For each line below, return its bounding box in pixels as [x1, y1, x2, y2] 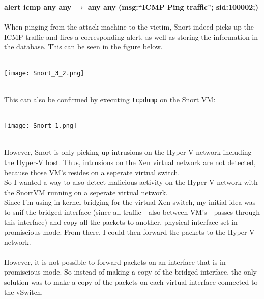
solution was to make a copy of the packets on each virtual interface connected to [4, 277, 258, 287]
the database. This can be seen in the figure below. [4, 41, 163, 52]
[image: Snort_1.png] [4, 122, 77, 130]
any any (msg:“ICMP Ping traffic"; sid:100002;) [87, 2, 258, 12]
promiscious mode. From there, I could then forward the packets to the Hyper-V [4, 227, 255, 237]
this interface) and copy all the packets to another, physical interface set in [4, 216, 238, 227]
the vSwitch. [4, 286, 43, 297]
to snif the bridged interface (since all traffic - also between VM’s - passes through [4, 206, 260, 217]
